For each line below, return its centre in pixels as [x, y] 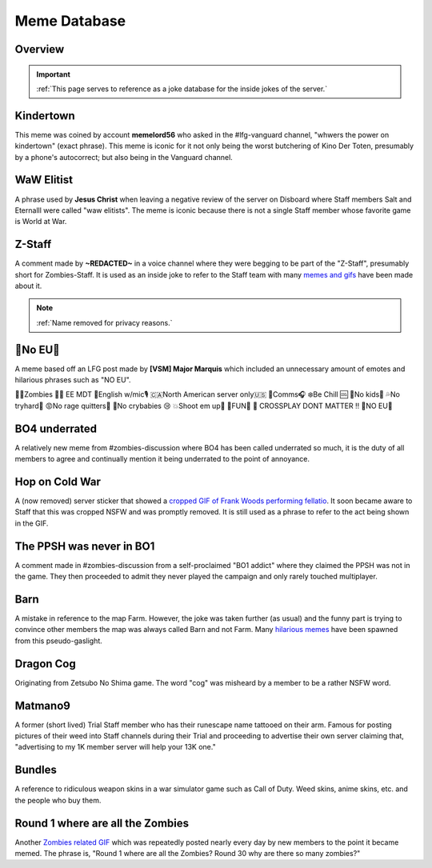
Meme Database [70, 21]
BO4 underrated [56, 428]
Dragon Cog [45, 664]
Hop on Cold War [58, 481]
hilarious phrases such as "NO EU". [73, 380]
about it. [28, 286]
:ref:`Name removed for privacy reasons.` [104, 322]
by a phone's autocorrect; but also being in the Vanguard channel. [124, 157]
